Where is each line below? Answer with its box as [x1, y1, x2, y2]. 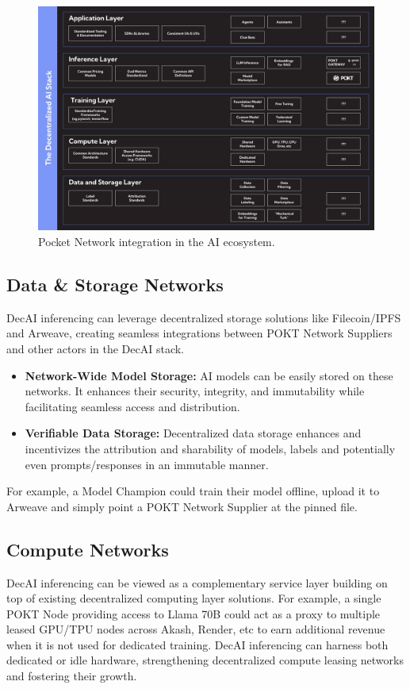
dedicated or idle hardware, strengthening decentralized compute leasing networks [6, 652, 404, 668]
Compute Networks [6, 537, 169, 561]
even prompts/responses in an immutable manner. [25, 456, 269, 472]
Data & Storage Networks [6, 271, 224, 296]
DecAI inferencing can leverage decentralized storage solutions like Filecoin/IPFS [6, 309, 401, 325]
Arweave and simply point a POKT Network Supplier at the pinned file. [6, 498, 358, 514]
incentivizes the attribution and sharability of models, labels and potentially [25, 440, 396, 456]
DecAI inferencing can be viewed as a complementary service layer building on [6, 574, 388, 591]
